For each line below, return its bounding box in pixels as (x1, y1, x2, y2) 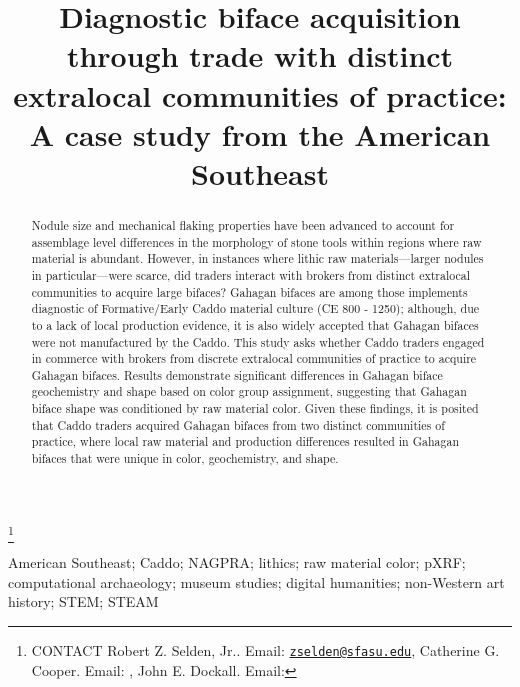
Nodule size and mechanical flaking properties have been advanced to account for (31, 216, 455, 233)
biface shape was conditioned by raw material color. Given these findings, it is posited (31, 400, 479, 417)
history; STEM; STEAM (8, 591, 159, 612)
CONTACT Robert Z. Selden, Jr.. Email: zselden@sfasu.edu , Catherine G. (31, 639, 500, 660)
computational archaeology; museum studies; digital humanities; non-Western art (8, 571, 505, 592)
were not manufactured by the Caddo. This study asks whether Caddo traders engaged (31, 333, 485, 350)
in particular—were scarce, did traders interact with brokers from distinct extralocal (31, 266, 471, 283)
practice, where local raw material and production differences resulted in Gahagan (31, 433, 459, 450)
